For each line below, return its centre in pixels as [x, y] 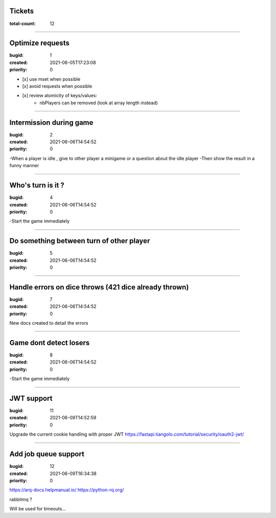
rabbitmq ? [21, 499]
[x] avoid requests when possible [57, 86]
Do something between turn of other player [80, 241]
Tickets [22, 11]
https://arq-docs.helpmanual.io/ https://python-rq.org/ [67, 490]
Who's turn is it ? [37, 185]
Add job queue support [47, 454]
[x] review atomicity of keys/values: [60, 96]
